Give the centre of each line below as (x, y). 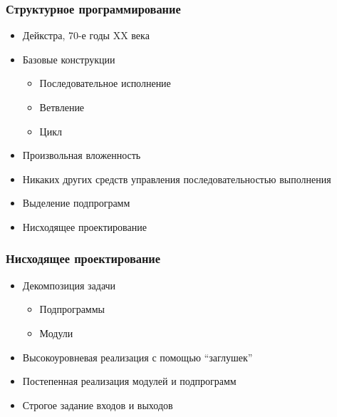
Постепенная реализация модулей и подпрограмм (129, 381)
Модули (56, 333)
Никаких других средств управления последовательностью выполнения (177, 179)
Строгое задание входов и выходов (98, 405)
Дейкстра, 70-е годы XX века (86, 35)
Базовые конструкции (69, 59)
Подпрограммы (72, 309)
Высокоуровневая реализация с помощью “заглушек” (138, 357)
